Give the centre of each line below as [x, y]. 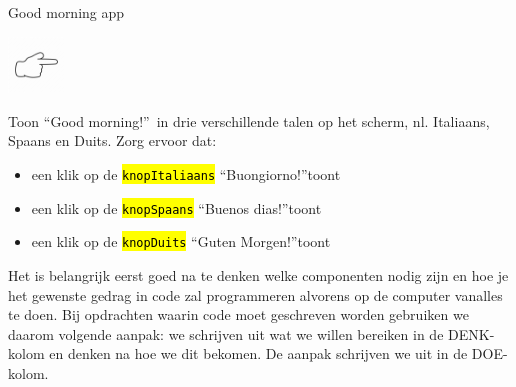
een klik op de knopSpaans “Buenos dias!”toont [176, 207]
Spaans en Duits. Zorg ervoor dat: [112, 140]
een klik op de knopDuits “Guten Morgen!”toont [181, 241]
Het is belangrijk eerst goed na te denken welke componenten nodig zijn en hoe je [258, 275]
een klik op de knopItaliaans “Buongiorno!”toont [186, 174]
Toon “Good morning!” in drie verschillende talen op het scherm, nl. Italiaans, [249, 120]
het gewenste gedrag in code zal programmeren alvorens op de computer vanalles [255, 294]
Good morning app [66, 12]
